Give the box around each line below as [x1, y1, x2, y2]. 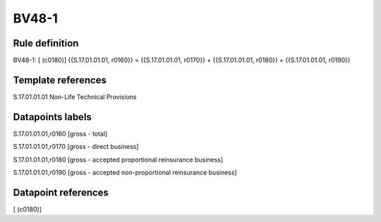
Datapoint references [13, 186, 109, 198]
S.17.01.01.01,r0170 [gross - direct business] [13, 143, 139, 151]
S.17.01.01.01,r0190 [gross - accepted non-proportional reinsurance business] [13, 169, 237, 177]
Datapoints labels [13, 111, 92, 123]
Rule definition [13, 37, 79, 49]
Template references [13, 74, 107, 86]
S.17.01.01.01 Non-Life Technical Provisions [13, 92, 137, 101]
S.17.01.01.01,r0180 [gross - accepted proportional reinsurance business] [13, 155, 224, 164]
